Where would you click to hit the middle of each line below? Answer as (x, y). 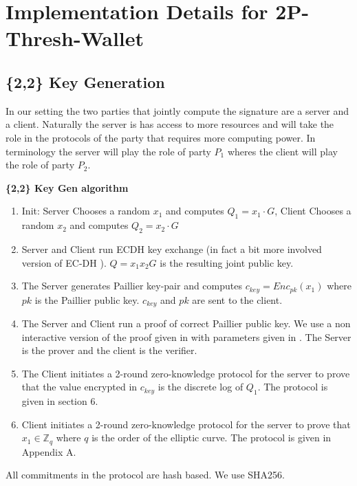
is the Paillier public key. (87, 299)
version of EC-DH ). (64, 262)
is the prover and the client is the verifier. (109, 350)
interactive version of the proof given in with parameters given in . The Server (186, 336)
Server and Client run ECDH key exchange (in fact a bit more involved (172, 248)
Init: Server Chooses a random (86, 211)
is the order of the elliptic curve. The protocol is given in (212, 438)
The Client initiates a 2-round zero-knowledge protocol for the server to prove (186, 373)
